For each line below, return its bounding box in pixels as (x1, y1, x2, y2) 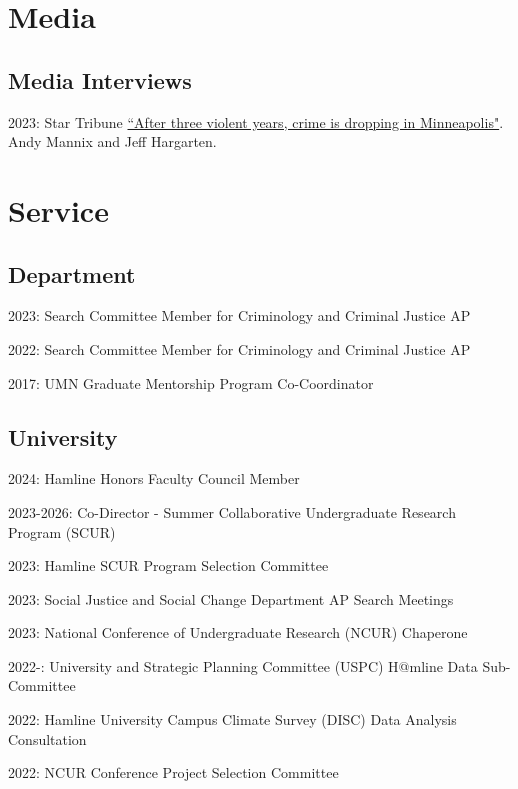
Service (8, 189, 109, 230)
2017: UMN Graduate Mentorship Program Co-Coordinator (8, 372, 374, 393)
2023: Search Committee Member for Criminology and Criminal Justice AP (8, 305, 471, 326)
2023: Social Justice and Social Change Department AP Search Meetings (8, 588, 454, 609)
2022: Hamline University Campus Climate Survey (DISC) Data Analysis (8, 709, 457, 730)
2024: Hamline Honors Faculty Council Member (8, 468, 300, 489)
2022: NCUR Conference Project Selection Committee (8, 762, 339, 783)
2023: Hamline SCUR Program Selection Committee (8, 555, 329, 576)
